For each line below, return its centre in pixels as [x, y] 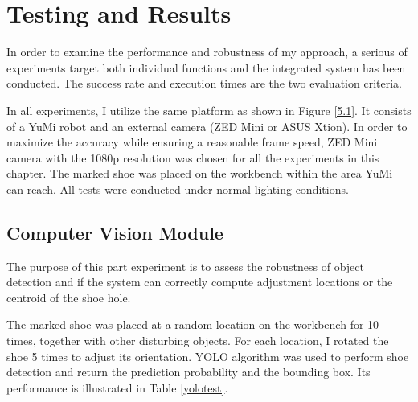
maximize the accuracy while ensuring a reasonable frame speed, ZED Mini [192, 142]
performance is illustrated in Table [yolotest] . [117, 387]
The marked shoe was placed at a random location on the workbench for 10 [193, 324]
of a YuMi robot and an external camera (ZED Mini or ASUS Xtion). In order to [207, 126]
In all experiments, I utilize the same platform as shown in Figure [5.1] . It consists [209, 110]
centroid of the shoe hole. [69, 297]
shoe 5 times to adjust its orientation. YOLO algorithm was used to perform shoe [208, 356]
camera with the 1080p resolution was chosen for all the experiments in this [193, 157]
